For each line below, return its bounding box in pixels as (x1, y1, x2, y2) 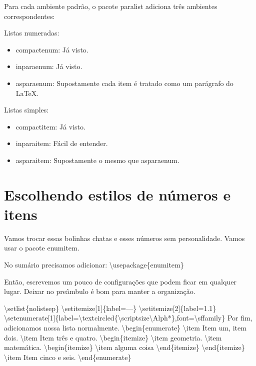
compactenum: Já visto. (15, 44, 88, 54)
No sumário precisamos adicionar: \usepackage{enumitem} (4, 259, 184, 270)
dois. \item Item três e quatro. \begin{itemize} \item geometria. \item (4, 332, 222, 342)
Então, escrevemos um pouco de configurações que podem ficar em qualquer (4, 276, 236, 286)
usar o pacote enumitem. (4, 242, 79, 253)
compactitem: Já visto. (15, 121, 85, 131)
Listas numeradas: (4, 27, 59, 38)
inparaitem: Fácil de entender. (15, 138, 108, 148)
